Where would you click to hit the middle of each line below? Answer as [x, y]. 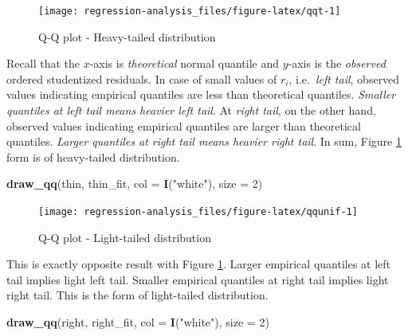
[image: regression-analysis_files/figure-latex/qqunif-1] [198, 212]
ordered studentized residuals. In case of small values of [142, 78]
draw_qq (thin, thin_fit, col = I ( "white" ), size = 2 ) [135, 184]
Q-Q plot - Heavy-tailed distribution [127, 36]
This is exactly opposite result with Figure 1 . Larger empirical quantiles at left [199, 264]
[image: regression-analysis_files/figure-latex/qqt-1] [190, 11]
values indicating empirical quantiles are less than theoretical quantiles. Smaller [201, 94]
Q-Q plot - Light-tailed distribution [125, 237]
